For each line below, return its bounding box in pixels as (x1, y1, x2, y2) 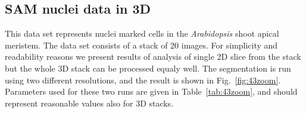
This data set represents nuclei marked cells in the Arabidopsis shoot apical (5, 27, 279, 40)
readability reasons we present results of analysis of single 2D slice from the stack (5, 50, 301, 63)
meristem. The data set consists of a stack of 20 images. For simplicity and (5, 38, 278, 51)
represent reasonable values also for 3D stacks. (5, 96, 174, 109)
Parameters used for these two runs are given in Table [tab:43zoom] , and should (5, 85, 298, 98)
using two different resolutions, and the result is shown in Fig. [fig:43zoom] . (5, 73, 281, 86)
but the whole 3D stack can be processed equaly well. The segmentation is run (5, 62, 291, 74)
